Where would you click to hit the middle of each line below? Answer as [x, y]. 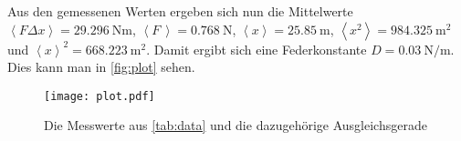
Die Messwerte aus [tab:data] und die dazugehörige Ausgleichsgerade [236, 125]
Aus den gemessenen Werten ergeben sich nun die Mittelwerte [180, 11]
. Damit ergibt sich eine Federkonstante [257, 49]
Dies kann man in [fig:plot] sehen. [101, 67]
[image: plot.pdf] [100, 96]
